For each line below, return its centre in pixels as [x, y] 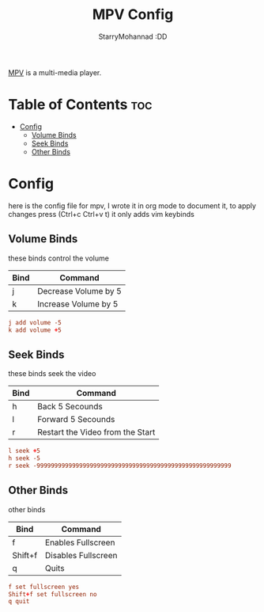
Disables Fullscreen [81, 555]
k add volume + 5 [35, 330]
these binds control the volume [58, 258]
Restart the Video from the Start [96, 432]
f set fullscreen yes [44, 587]
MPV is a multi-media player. [55, 72]
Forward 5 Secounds [76, 420]
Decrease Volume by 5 [79, 291]
